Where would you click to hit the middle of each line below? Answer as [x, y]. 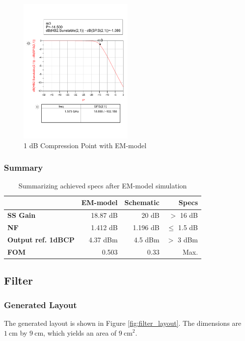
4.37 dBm [103, 239]
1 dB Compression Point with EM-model [85, 145]
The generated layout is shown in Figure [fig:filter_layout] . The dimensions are [123, 323]
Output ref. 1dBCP [41, 239]
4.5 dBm [147, 239]
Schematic [142, 202]
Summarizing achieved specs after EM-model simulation [103, 185]
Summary [24, 167]
